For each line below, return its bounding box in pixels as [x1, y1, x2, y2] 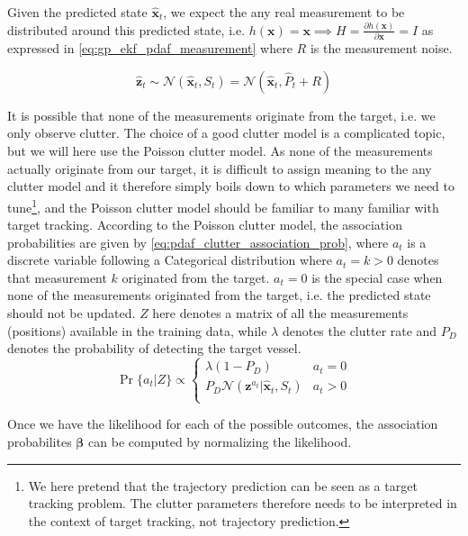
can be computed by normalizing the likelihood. [88, 432, 352, 451]
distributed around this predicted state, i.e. [7, 20, 246, 39]
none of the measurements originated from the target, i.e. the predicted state [7, 286, 431, 304]
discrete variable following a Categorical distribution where [7, 250, 332, 269]
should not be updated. [7, 304, 136, 323]
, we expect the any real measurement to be [163, 3, 405, 21]
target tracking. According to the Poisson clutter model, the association [7, 215, 402, 234]
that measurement [7, 268, 107, 286]
